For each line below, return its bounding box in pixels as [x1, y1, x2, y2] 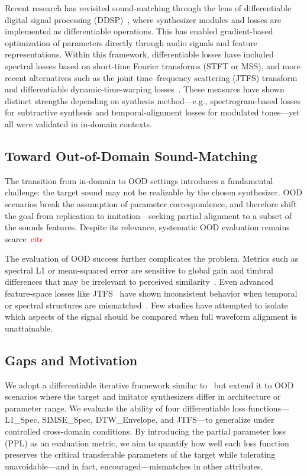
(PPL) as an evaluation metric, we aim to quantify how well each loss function [5, 436, 289, 449]
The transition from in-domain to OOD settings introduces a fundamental [5, 174, 273, 186]
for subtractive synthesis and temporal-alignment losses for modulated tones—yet [5, 106, 300, 118]
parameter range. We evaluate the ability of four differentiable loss [5, 401, 245, 414]
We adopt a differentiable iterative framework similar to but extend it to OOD [5, 378, 294, 391]
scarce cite [5, 232, 44, 245]
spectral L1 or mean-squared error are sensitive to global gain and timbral [5, 263, 273, 276]
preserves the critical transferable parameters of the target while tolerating [5, 448, 276, 461]
